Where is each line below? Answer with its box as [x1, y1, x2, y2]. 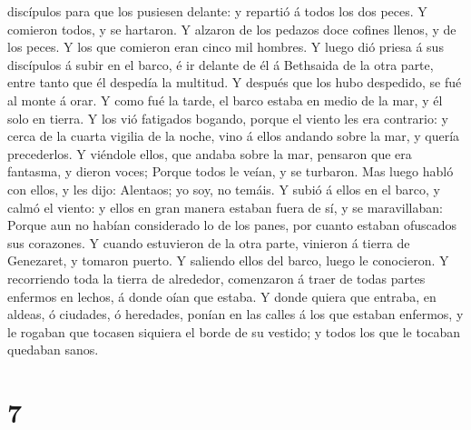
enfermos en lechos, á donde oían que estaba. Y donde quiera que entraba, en [7, 286, 437, 305]
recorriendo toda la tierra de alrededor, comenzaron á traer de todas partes [7, 268, 426, 287]
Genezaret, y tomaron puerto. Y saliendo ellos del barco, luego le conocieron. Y [7, 251, 449, 270]
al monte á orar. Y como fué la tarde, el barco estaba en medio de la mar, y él [7, 90, 443, 109]
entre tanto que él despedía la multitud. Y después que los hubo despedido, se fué [7, 73, 462, 92]
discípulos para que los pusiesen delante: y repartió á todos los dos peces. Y [7, 2, 427, 20]
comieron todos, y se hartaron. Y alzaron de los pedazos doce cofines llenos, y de [7, 19, 456, 38]
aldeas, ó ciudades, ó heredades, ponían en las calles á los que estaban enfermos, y [7, 305, 464, 324]
